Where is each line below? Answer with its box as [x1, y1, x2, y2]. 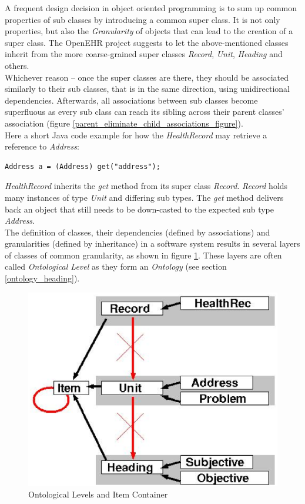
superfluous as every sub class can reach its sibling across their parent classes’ [5, 105, 284, 118]
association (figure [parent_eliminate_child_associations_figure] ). [5, 117, 243, 129]
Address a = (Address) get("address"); [5, 162, 160, 171]
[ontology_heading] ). [5, 272, 80, 284]
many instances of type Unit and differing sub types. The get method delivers [5, 191, 284, 203]
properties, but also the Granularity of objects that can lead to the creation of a [5, 25, 293, 37]
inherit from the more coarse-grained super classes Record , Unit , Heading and [5, 48, 283, 60]
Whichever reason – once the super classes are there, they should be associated [5, 71, 289, 83]
